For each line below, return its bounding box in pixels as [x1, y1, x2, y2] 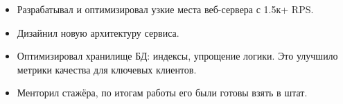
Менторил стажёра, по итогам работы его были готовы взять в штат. [17, 85, 308, 100]
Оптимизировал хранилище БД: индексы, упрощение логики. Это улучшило [17, 49, 338, 63]
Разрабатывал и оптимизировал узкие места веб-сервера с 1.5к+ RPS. [17, 2, 314, 16]
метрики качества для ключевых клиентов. [17, 62, 197, 76]
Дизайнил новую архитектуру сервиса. [17, 25, 179, 40]
